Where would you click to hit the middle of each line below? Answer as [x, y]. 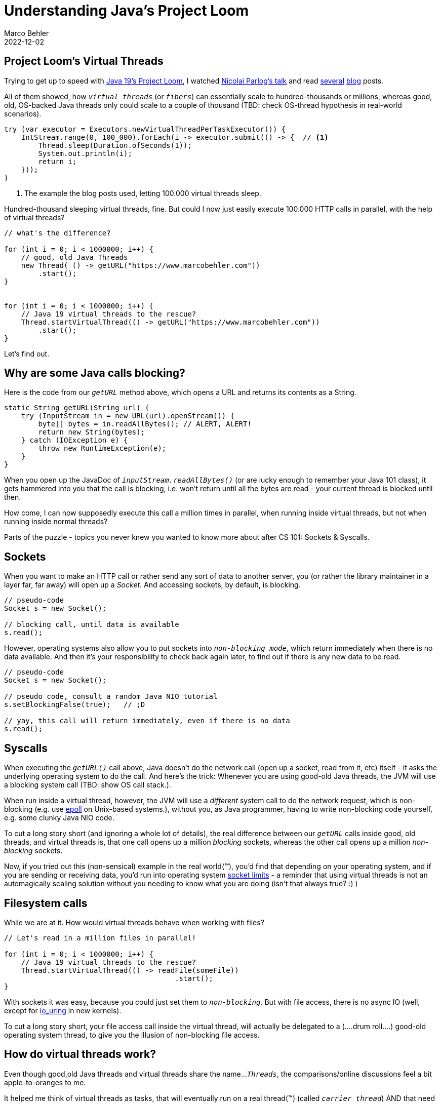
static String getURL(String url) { [77, 408]
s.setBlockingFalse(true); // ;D [75, 705]
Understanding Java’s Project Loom [127, 11]
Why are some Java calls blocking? [95, 373]
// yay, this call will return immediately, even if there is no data [147, 721]
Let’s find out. [27, 353]
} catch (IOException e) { [74, 440]
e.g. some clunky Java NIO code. [59, 818]
